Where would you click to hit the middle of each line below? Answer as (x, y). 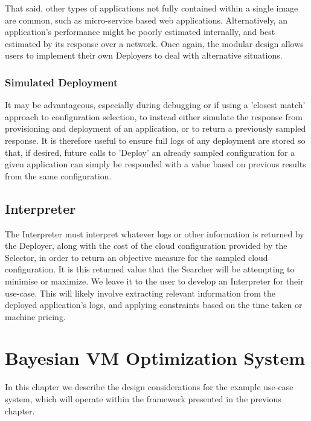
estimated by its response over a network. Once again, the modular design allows (154, 43)
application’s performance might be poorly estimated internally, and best (140, 32)
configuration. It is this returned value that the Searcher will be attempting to (150, 269)
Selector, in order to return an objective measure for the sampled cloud (136, 257)
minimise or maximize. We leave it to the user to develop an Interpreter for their (154, 281)
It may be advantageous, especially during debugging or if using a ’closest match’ (155, 105)
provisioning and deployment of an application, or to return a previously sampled (155, 128)
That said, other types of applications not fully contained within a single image (152, 8)
